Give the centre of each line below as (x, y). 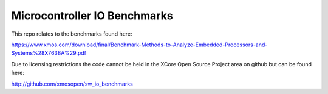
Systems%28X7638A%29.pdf (49, 53)
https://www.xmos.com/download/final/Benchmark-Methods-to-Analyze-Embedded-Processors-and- (139, 45)
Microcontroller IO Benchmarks (92, 16)
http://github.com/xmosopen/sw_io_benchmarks (72, 84)
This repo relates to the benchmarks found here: (72, 34)
